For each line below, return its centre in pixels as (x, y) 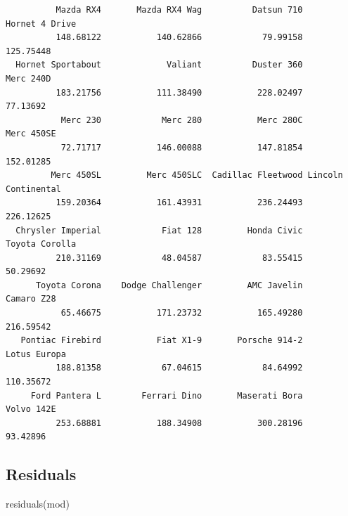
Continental (33, 189)
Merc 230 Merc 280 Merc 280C (182, 120)
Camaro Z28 (31, 299)
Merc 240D (28, 78)
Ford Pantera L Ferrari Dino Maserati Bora (167, 395)
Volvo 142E (31, 409)
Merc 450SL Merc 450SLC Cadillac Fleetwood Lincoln (197, 175)
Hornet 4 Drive (41, 24)
